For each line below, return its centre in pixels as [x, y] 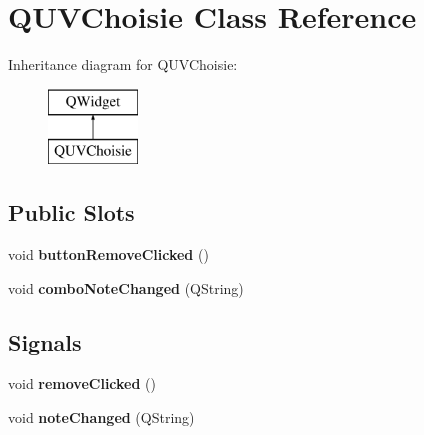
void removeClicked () [82, 383]
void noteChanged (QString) [101, 417]
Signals [45, 341]
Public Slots [71, 212]
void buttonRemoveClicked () [108, 254]
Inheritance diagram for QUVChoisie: [123, 64]
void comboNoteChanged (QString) [126, 287]
